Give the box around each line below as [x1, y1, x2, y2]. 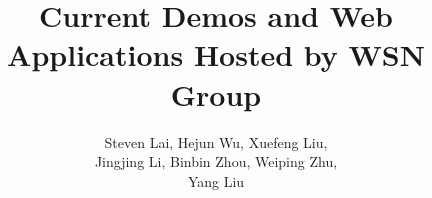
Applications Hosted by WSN [7, 34, 425, 75]
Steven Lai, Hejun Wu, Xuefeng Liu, [104, 131, 328, 152]
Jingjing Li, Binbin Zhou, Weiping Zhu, [94, 151, 338, 172]
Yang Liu [187, 170, 245, 191]
